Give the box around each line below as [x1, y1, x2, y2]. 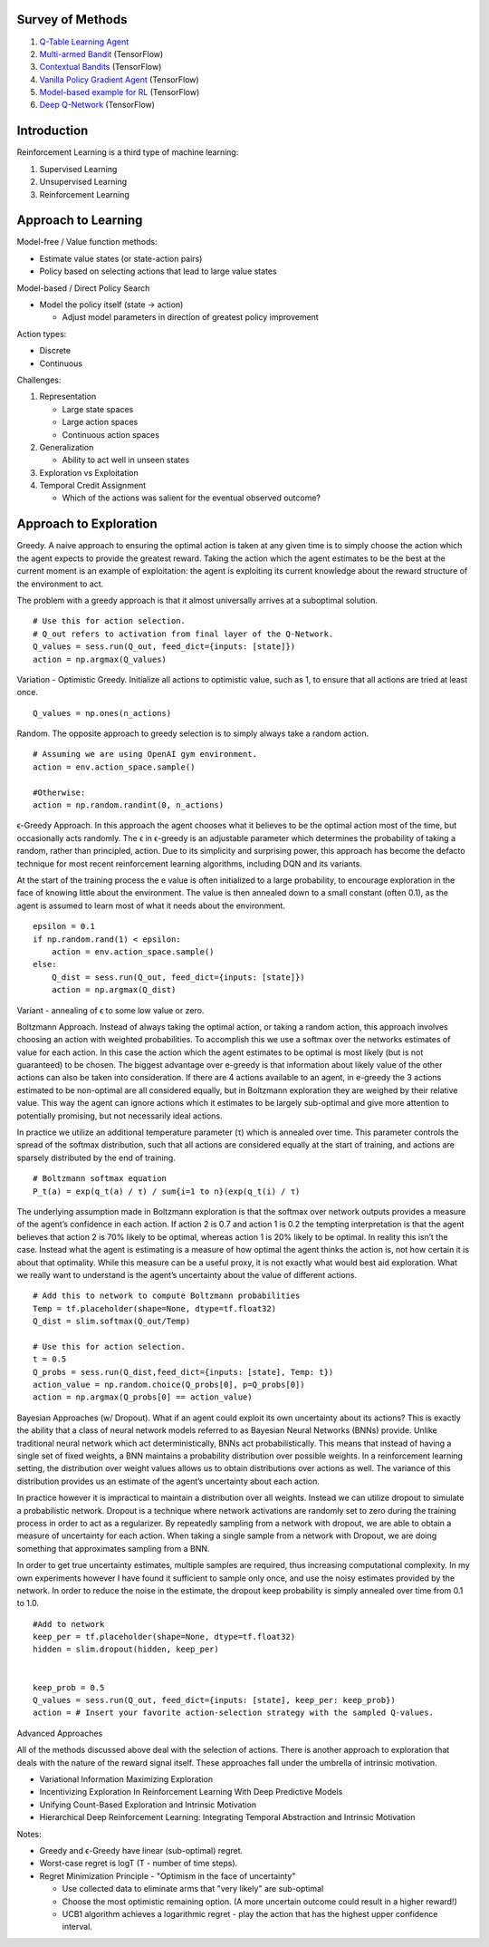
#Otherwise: [33, 787, 86, 798]
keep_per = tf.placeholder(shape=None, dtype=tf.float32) [33, 1632, 296, 1642]
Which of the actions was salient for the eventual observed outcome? [62, 492, 321, 503]
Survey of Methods [16, 12, 128, 27]
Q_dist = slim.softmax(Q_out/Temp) [33, 1316, 191, 1327]
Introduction [16, 123, 89, 139]
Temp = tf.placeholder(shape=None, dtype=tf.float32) [33, 1303, 276, 1313]
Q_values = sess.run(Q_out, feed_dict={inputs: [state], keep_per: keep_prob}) [33, 1695, 396, 1706]
